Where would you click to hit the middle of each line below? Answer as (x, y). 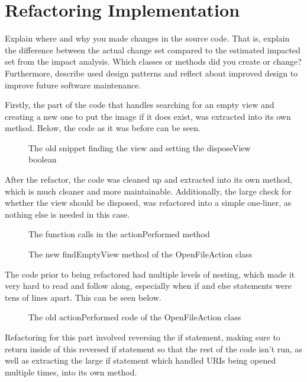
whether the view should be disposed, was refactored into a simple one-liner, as (148, 203)
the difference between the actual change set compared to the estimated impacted (153, 50)
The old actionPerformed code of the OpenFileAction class (135, 317)
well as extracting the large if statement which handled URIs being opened (140, 360)
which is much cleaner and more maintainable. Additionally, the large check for (148, 191)
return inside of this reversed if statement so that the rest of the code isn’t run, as (153, 348)
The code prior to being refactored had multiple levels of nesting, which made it (150, 274)
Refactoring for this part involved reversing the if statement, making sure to (143, 337)
